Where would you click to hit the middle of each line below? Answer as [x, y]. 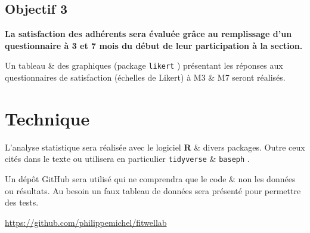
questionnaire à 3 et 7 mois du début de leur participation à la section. [154, 45]
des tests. [22, 202]
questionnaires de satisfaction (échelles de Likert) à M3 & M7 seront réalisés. [145, 77]
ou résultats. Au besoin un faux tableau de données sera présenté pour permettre [153, 190]
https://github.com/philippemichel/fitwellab [86, 222]
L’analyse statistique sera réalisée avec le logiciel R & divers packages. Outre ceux [155, 147]
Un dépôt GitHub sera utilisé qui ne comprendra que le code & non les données [150, 179]
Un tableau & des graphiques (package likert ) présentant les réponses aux [144, 65]
